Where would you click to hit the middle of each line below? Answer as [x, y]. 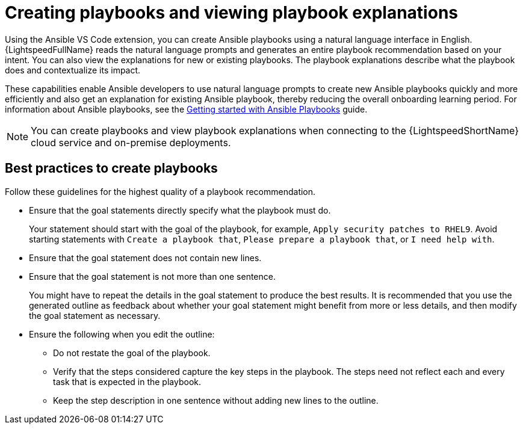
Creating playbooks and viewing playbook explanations [231, 13]
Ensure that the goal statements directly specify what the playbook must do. [180, 210]
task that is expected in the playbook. [127, 381]
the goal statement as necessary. [95, 315]
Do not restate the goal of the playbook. [132, 353]
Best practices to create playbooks [111, 168]
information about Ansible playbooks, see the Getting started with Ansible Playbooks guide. [186, 109]
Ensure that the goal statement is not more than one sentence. [152, 276]
